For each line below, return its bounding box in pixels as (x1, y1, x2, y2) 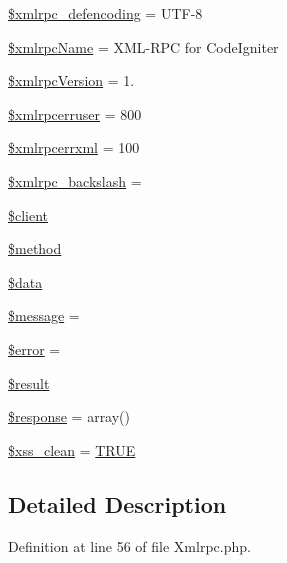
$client (8, 204, 49, 225)
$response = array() (8, 406, 131, 427)
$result (8, 372, 50, 393)
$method (8, 238, 62, 259)
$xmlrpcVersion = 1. (8, 70, 135, 91)
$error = (8, 338, 61, 359)
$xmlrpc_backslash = (8, 170, 142, 191)
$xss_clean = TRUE (8, 439, 136, 460)
